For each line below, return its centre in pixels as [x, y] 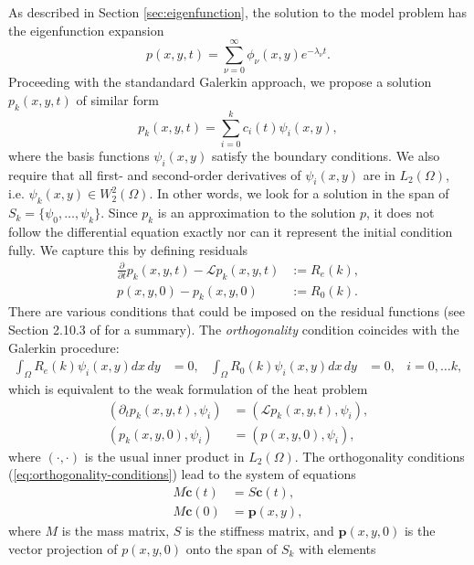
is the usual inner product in [164, 456]
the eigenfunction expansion [86, 30]
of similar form [117, 99]
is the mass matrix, [116, 531]
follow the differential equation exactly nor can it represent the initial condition [231, 232]
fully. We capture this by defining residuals [128, 249]
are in [379, 174]
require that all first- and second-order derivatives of [155, 174]
